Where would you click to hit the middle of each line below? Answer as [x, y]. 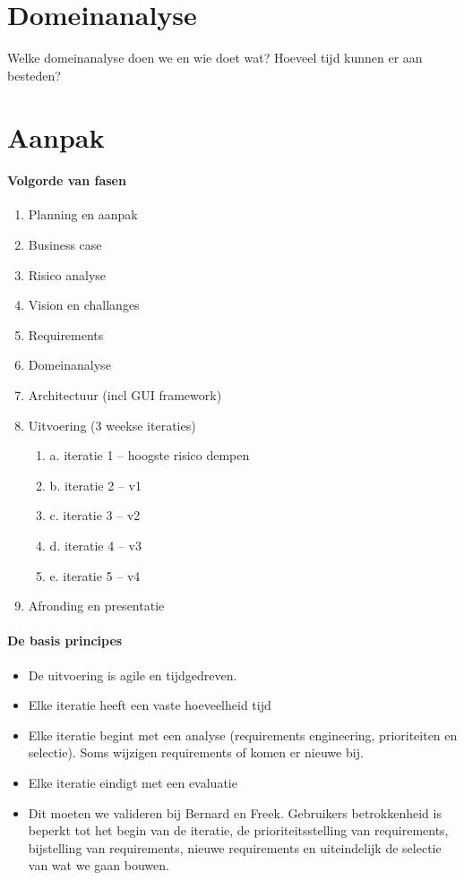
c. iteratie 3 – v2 [95, 515]
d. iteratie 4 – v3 [95, 546]
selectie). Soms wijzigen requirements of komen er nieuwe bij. [196, 752]
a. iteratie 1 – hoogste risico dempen [150, 455]
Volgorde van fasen [67, 180]
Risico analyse [67, 274]
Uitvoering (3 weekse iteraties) [112, 425]
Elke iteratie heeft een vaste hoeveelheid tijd [150, 705]
